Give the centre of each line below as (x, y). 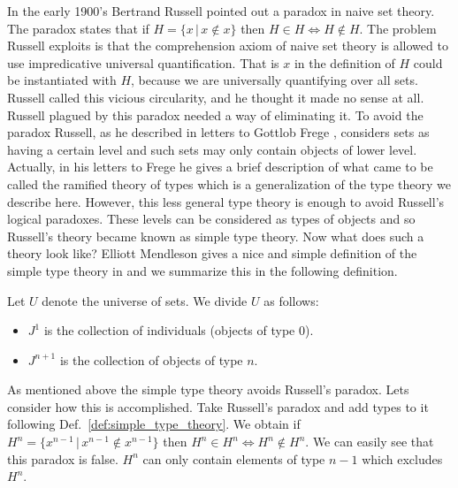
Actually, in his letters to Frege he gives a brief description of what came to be (220, 167)
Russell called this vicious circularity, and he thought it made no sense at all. (216, 97)
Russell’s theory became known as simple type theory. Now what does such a (216, 236)
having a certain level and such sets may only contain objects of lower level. (212, 149)
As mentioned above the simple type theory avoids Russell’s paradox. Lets (208, 389)
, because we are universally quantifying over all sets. (275, 80)
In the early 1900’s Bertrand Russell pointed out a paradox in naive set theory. (221, 11)
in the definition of (344, 62)
